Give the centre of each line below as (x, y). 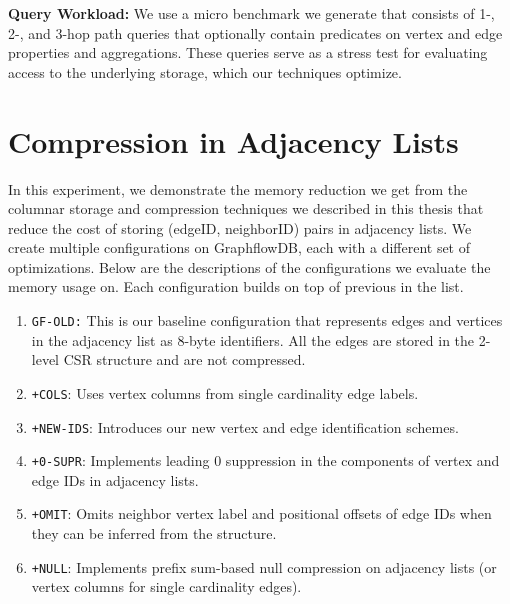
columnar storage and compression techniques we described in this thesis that (246, 208)
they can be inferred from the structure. (154, 533)
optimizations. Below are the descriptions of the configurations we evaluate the (249, 266)
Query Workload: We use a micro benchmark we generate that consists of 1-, (251, 13)
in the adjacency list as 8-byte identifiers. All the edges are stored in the (253, 339)
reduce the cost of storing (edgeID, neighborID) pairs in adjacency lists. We (240, 227)
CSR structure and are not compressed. (184, 359)
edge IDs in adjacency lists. (115, 479)
